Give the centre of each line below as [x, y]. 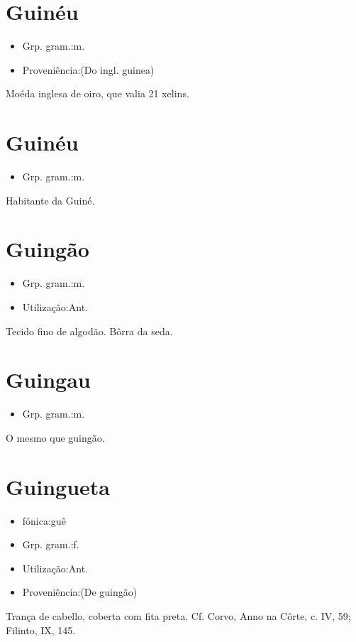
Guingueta [58, 486]
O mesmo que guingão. [55, 437]
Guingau [48, 380]
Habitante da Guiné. [50, 200]
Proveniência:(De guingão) [80, 592]
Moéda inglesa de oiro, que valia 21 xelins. [98, 93]
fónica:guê [44, 520]
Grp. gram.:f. [51, 544]
